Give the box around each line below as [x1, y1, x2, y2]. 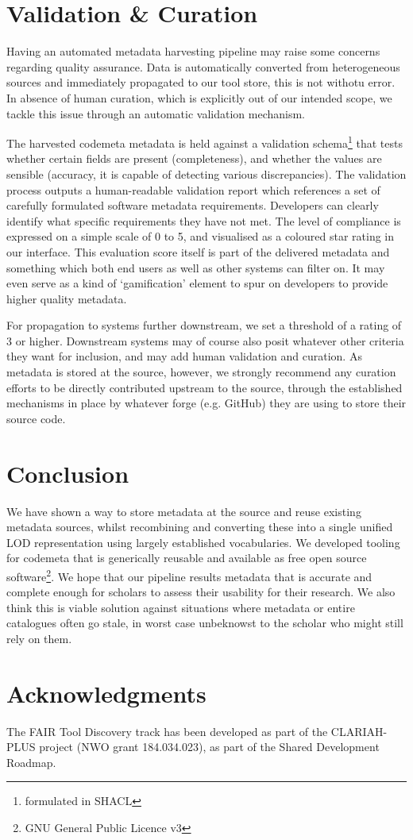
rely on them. [6, 630, 72, 646]
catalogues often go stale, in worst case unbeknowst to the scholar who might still [6, 615, 403, 631]
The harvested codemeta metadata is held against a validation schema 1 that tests [6, 133, 403, 151]
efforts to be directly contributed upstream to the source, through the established [6, 379, 403, 395]
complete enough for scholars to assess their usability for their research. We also [6, 584, 396, 600]
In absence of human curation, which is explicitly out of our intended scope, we [6, 89, 392, 106]
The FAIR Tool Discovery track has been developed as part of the [6, 722, 328, 739]
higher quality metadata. [6, 290, 127, 306]
